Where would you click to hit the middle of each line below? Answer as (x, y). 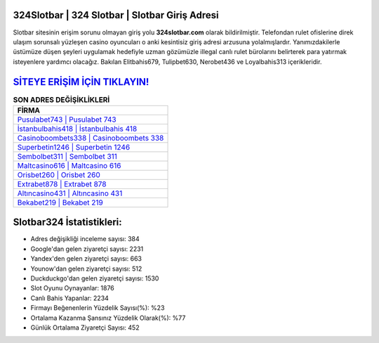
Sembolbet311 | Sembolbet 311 (67, 156)
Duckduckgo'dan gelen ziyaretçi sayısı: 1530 (95, 278)
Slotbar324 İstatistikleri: (67, 222)
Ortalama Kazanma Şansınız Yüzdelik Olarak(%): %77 (108, 318)
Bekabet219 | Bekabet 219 (60, 202)
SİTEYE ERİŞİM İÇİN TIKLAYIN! (81, 82)
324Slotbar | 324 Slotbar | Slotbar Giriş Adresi (116, 15)
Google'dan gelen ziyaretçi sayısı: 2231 (87, 249)
